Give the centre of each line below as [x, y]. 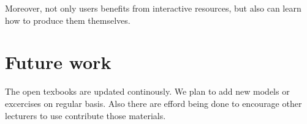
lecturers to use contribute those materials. [85, 115]
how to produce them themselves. [68, 20]
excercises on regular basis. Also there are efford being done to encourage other [153, 103]
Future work [58, 62]
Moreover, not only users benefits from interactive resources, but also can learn [153, 8]
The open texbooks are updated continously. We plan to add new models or [147, 91]
